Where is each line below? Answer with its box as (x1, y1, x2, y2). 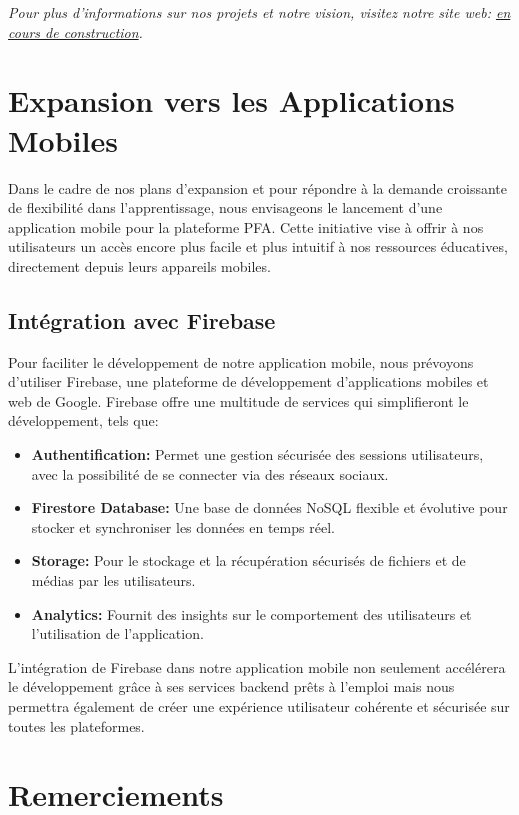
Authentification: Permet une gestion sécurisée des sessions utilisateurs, (31, 444, 484, 465)
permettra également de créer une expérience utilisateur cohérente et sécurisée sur (8, 695, 510, 716)
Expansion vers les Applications (8, 80, 455, 121)
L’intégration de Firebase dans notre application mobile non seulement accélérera (8, 656, 506, 677)
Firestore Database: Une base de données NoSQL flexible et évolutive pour (31, 497, 508, 518)
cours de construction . (8, 21, 143, 42)
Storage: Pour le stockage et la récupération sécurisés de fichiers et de (31, 550, 466, 571)
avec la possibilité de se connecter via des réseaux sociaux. (31, 463, 389, 484)
